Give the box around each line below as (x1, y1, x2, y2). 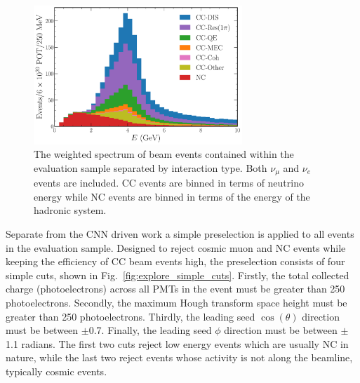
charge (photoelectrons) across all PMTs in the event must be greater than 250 (6, 281, 345, 296)
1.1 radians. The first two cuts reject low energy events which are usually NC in (6, 336, 349, 351)
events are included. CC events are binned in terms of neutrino (34, 175, 304, 190)
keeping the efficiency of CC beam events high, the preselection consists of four (6, 254, 345, 269)
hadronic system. (34, 203, 107, 217)
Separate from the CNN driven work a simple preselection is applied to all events (6, 227, 354, 241)
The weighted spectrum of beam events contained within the (34, 147, 294, 161)
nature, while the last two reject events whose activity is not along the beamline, (6, 350, 353, 365)
